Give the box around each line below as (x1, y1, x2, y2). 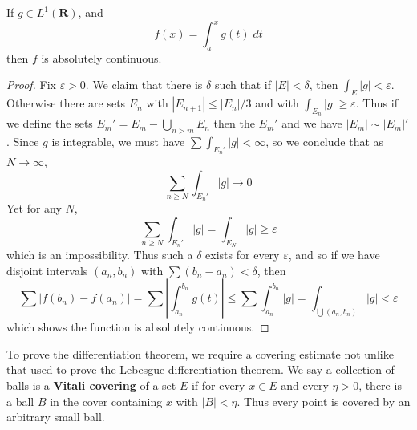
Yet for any (6, 200, 62, 217)
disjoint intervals (6, 262, 88, 278)
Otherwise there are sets (6, 95, 126, 112)
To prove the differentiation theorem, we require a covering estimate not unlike (6, 345, 394, 362)
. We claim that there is (85, 76, 203, 93)
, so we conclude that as (265, 133, 384, 150)
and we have (281, 115, 342, 132)
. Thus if (355, 95, 398, 112)
